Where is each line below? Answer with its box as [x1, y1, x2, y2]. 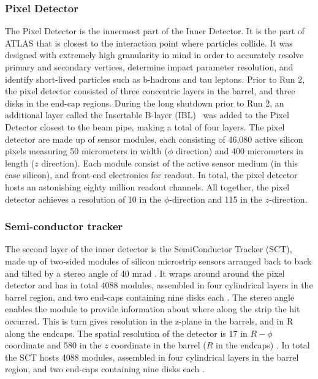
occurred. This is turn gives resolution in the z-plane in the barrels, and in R [5, 314, 293, 327]
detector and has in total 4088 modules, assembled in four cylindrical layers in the [5, 279, 313, 291]
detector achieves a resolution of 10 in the [5, 192, 162, 205]
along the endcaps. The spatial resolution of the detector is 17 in [5, 326, 248, 339]
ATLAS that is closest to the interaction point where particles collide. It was [5, 36, 293, 49]
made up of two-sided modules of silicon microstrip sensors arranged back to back [5, 254, 312, 267]
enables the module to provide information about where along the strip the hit [5, 302, 300, 315]
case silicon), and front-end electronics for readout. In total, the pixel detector [5, 168, 298, 181]
